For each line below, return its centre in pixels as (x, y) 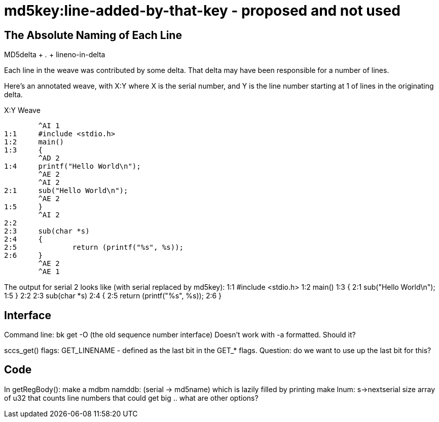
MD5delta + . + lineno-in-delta (55, 55)
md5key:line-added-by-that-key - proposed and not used (202, 11)
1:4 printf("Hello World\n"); (72, 166)
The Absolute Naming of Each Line (93, 35)
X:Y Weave (22, 110)
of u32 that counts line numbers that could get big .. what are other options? (131, 398)
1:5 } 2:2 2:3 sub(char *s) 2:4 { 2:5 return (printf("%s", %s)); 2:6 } (113, 296)
